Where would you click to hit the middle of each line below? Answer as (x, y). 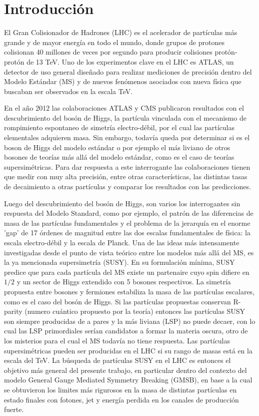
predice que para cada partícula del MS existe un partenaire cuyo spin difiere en (127, 272)
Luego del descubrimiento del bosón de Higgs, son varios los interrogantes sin (122, 203)
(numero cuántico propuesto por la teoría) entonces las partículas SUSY (135, 311)
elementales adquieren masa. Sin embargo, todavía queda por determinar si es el (127, 137)
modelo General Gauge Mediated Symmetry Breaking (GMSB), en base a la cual (128, 380)
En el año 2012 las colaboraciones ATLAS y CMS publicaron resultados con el (124, 108)
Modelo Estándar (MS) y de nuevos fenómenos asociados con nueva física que (123, 81)
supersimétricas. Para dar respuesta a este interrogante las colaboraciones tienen (127, 166)
